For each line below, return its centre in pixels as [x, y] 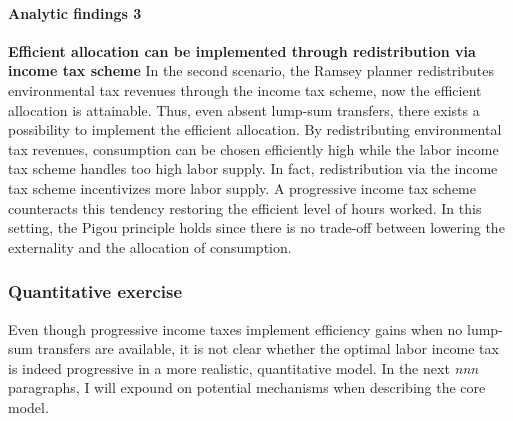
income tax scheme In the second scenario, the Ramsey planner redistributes [251, 70]
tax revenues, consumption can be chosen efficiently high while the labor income [253, 148]
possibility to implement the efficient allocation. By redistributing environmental [255, 129]
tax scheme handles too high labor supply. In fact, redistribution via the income [253, 168]
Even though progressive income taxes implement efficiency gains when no [235, 328]
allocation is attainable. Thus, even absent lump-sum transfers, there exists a [244, 109]
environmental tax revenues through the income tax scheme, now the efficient [245, 89]
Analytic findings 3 [75, 12]
